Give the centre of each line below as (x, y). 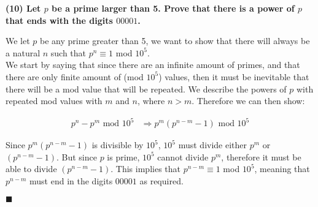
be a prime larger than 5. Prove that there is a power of (173, 8)
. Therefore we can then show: (248, 101)
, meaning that (282, 169)
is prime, (123, 156)
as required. (161, 181)
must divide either (213, 145)
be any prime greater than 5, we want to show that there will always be (175, 41)
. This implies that (145, 169)
